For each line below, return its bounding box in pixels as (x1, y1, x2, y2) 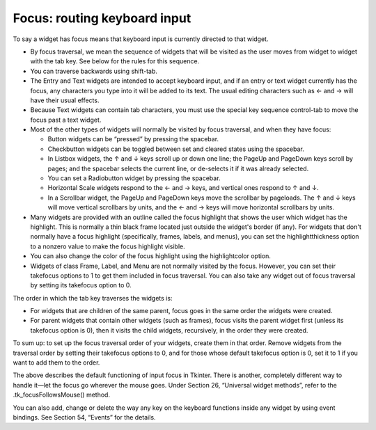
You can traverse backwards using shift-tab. (30, 67, 158, 75)
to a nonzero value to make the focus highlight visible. (30, 242, 185, 250)
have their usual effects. (30, 96, 100, 104)
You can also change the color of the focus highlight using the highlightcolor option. (30, 252, 272, 260)
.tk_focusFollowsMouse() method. (13, 390, 111, 399)
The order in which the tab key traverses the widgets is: (13, 294, 173, 302)
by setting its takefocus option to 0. (30, 281, 132, 289)
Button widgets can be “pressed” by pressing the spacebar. (47, 135, 219, 143)
